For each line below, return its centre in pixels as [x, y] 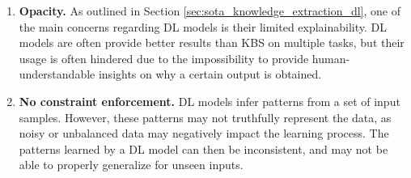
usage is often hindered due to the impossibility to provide [164, 58]
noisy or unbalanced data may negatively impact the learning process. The [204, 133]
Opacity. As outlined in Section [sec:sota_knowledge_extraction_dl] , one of [210, 11]
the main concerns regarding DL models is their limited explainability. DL [203, 26]
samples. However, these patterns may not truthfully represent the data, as [205, 117]
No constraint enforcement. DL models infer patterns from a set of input [210, 101]
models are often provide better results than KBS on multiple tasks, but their [212, 42]
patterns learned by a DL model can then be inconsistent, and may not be [203, 148]
